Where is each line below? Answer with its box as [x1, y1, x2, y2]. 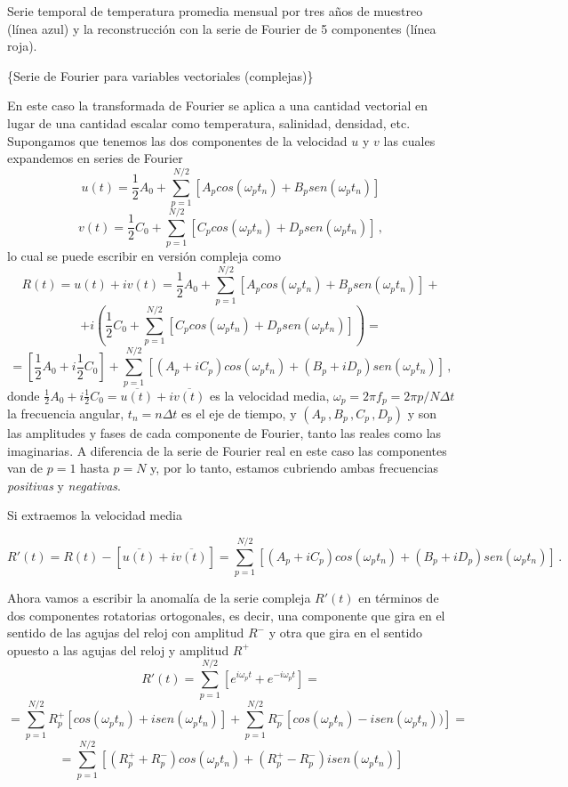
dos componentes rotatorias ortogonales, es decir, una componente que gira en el [7, 605, 445, 624]
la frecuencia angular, [7, 403, 124, 422]
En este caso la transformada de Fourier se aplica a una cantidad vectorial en [7, 96, 428, 115]
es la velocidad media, [210, 385, 330, 404]
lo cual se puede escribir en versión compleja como [7, 247, 281, 264]
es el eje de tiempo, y [181, 403, 297, 422]
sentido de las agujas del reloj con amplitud [7, 623, 244, 642]
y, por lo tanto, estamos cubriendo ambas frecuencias [150, 458, 439, 477]
